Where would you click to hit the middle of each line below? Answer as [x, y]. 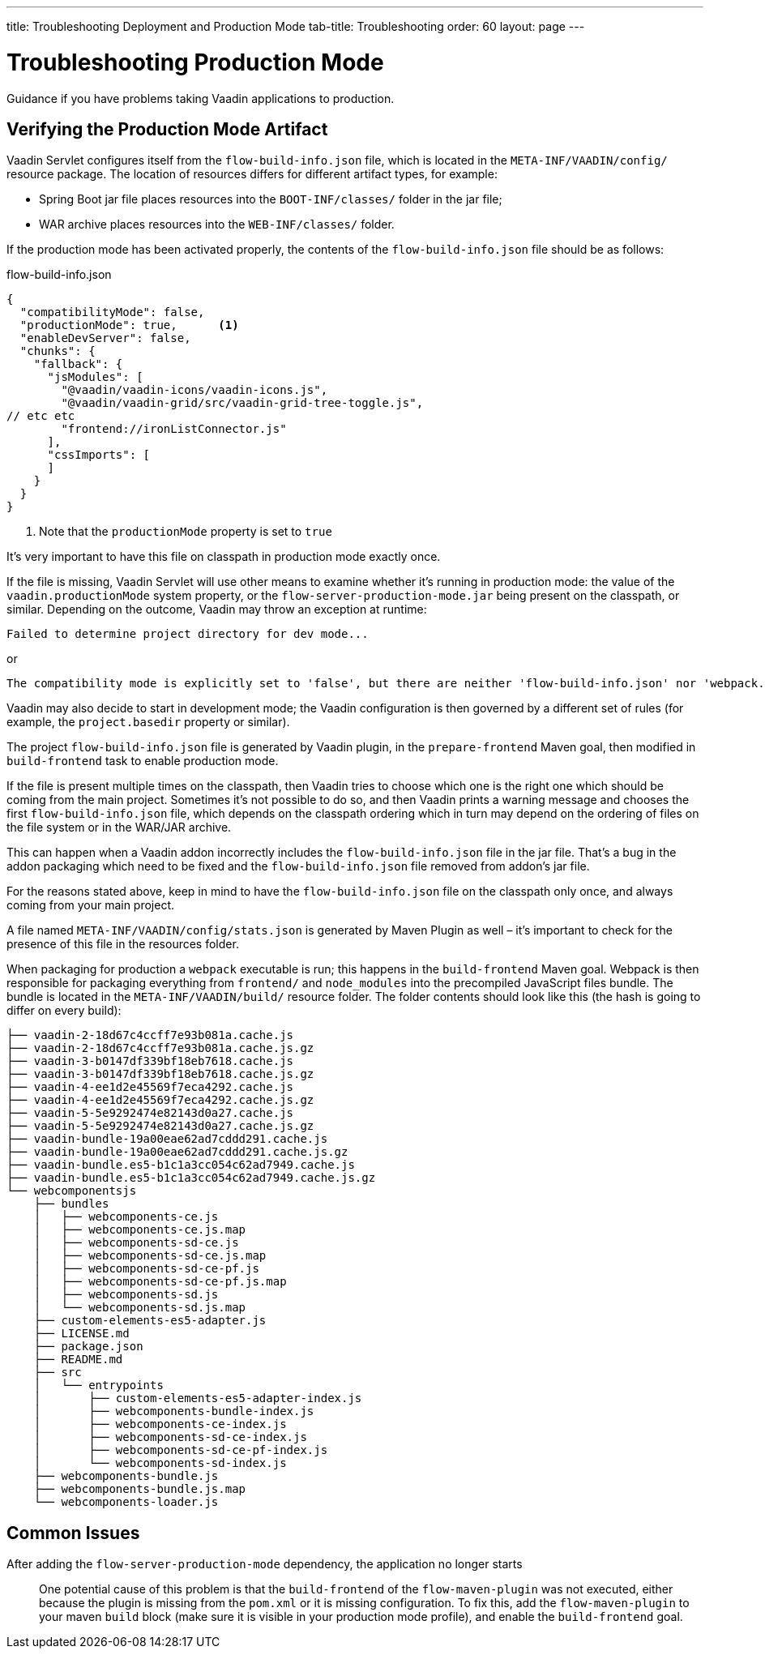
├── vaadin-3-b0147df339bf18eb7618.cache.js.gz [160, 1074]
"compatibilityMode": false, [112, 312]
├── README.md [78, 1360]
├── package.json [88, 1347]
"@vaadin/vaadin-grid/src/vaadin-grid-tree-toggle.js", [242, 403]
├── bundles [71, 1204]
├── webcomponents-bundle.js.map [140, 1489]
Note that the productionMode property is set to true [186, 532]
